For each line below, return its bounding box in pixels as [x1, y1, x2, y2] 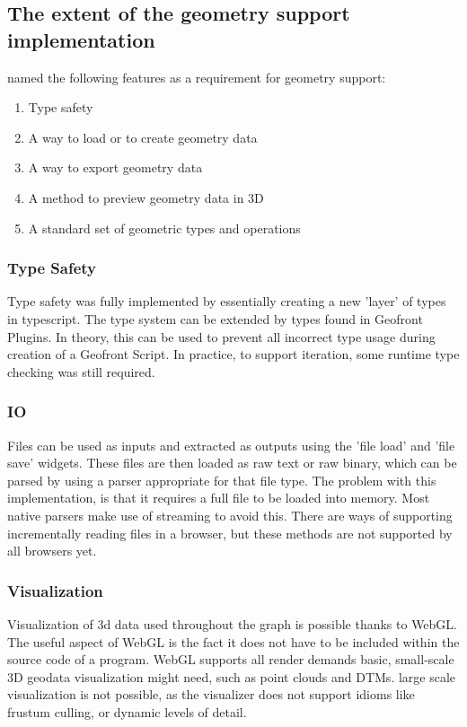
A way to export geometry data [28, 158, 203, 177]
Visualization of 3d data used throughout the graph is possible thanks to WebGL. [7, 614, 458, 633]
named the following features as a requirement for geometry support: [7, 67, 386, 86]
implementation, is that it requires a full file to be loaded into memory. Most [7, 488, 430, 507]
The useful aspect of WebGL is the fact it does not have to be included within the [7, 632, 460, 651]
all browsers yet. [7, 541, 97, 560]
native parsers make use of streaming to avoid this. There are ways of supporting [7, 505, 453, 524]
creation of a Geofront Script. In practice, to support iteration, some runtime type [7, 345, 460, 363]
